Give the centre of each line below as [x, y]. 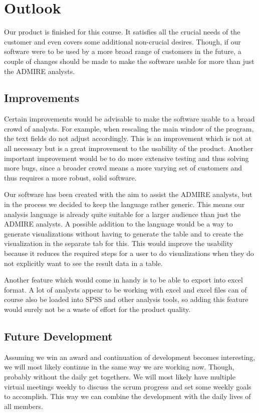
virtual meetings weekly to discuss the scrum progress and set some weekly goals [128, 386]
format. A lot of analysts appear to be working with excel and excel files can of [125, 289]
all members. [24, 406]
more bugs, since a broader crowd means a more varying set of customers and [123, 168]
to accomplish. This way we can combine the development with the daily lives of [127, 396]
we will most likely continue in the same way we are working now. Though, [119, 367]
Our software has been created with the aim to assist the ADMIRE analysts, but [128, 194]
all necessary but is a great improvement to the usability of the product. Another [129, 148]
